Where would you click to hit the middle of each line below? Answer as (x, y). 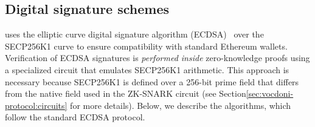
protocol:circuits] (36, 105)
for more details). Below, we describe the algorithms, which (181, 105)
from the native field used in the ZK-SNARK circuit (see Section (126, 93)
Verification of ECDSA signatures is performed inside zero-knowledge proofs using (157, 58)
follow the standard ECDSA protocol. (75, 117)
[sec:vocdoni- (270, 93)
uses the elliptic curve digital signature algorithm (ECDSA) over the (134, 34)
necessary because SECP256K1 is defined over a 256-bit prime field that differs (152, 81)
